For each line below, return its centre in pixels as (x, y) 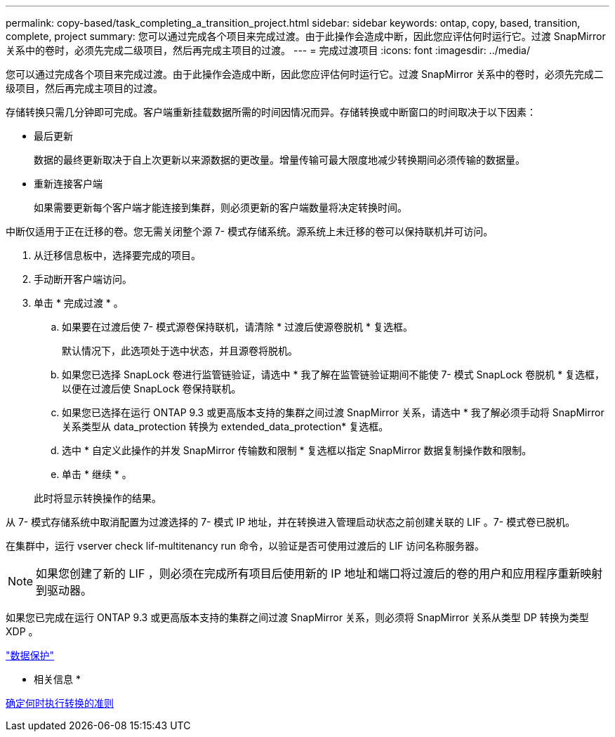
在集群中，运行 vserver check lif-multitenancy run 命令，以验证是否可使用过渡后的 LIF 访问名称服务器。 (245, 546)
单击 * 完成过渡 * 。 (79, 303)
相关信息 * (57, 679)
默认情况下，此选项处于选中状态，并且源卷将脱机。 (180, 351)
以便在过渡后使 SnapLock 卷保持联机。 (152, 389)
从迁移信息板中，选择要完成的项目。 (117, 255)
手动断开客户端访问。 (83, 279)
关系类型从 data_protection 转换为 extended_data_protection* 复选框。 (225, 426)
